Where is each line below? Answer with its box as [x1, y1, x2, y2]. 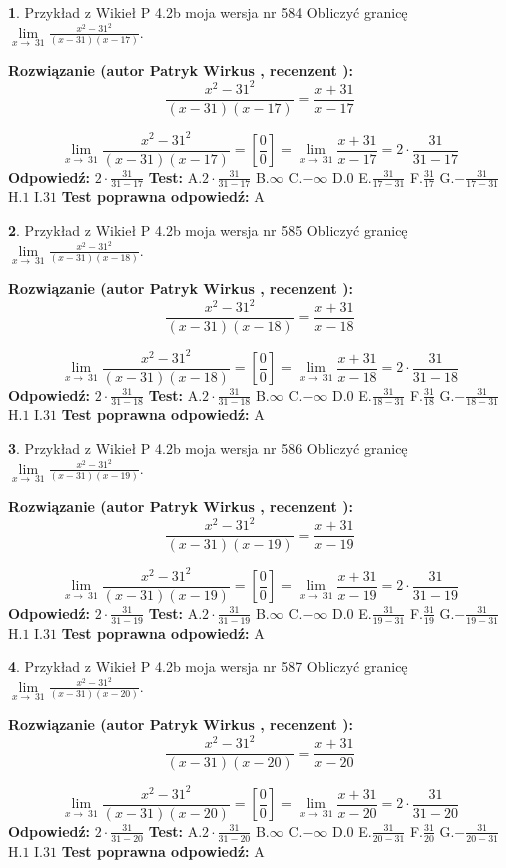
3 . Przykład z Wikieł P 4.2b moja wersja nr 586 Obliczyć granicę [8, 438, 408, 459]
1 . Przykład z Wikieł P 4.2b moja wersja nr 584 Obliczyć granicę [8, 2, 408, 22]
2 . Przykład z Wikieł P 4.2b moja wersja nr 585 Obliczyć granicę [8, 220, 408, 241]
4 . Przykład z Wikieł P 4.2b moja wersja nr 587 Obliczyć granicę [8, 656, 408, 677]
